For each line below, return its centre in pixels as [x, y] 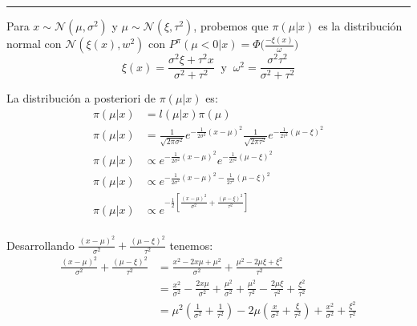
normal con [34, 44]
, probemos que [231, 26]
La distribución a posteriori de [81, 98]
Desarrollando [40, 245]
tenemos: [191, 245]
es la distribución [360, 26]
